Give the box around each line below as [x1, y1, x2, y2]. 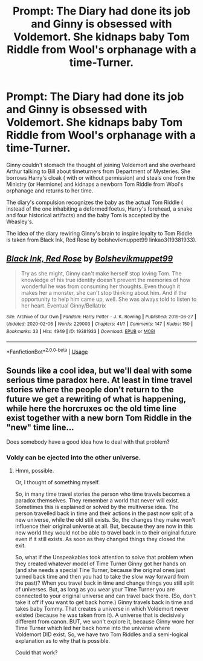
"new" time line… [6, 422, 74, 432]
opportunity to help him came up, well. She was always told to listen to [21, 295, 197, 303]
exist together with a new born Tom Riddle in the [6, 413, 192, 423]
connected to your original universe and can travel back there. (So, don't [14, 592, 196, 600]
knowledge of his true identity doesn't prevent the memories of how [21, 276, 191, 283]
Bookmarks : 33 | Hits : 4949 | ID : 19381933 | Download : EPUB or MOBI [6, 329, 155, 335]
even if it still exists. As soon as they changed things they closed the [14, 536, 185, 543]
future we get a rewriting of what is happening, [6, 393, 186, 404]
